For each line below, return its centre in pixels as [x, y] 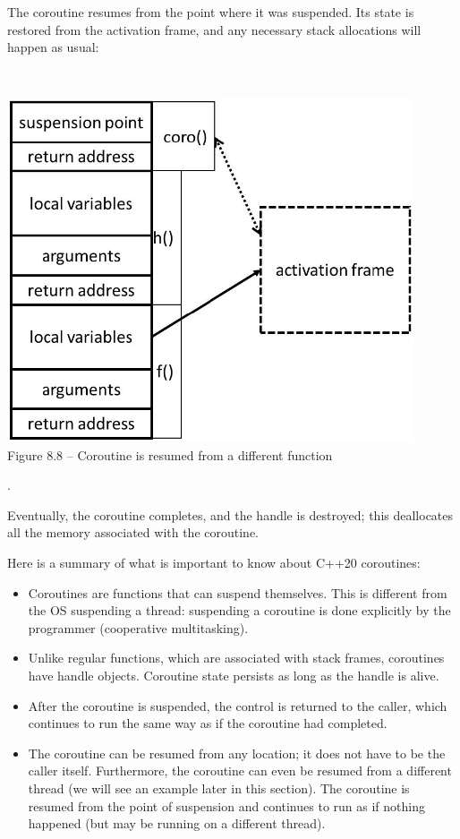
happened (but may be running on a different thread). [177, 823]
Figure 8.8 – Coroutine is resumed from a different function [170, 454]
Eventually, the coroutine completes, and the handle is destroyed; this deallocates [230, 514]
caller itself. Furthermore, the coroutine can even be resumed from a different [240, 771]
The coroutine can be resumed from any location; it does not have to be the [237, 753]
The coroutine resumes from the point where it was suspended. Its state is [211, 12]
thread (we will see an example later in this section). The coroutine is [219, 788]
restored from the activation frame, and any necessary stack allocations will [214, 29]
